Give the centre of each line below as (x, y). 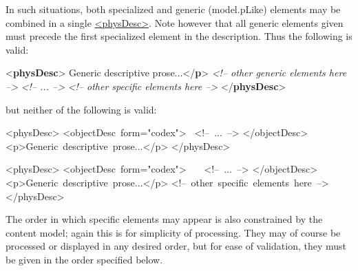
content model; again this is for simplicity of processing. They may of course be (173, 232)
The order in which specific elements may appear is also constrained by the (164, 219)
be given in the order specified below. (84, 259)
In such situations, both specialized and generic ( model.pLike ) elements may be (173, 9)
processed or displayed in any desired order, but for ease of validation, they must (176, 246)
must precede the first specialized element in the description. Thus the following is (179, 36)
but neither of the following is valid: (81, 109)
